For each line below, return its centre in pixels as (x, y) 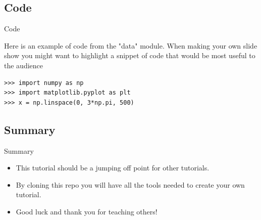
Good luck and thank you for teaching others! (87, 211)
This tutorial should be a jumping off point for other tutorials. (113, 168)
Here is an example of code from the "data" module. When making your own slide (131, 45)
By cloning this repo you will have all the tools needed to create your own (130, 184)
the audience (23, 65)
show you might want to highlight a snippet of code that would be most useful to (130, 55)
